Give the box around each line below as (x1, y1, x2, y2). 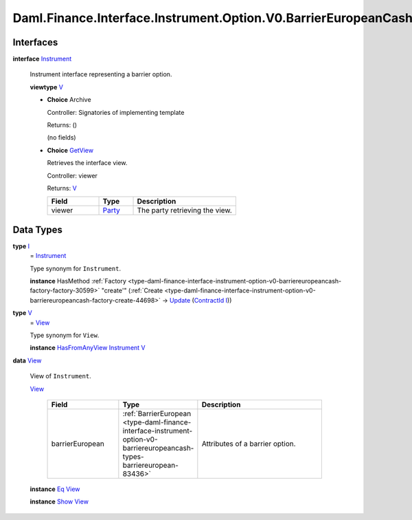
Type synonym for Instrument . (30, 264, 122, 272)
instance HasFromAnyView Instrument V (30, 344, 146, 352)
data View (12, 356, 42, 365)
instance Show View (30, 497, 89, 506)
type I (12, 241, 30, 250)
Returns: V (47, 184, 77, 192)
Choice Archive (47, 96, 92, 104)
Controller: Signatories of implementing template (47, 108, 185, 116)
